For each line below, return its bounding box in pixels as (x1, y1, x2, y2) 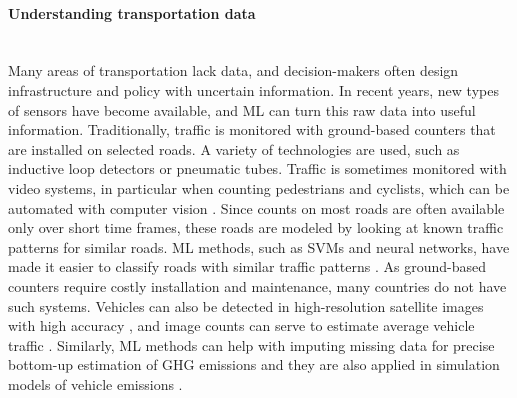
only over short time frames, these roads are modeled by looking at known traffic (8, 217, 504, 238)
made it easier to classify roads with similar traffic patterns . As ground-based (8, 256, 486, 277)
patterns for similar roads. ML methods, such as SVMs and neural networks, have (8, 236, 510, 257)
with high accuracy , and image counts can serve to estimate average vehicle (8, 315, 475, 336)
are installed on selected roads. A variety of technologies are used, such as (8, 138, 460, 159)
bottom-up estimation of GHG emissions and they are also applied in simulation (8, 354, 500, 375)
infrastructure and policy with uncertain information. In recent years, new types (8, 79, 499, 100)
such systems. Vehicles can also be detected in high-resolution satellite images (8, 295, 484, 316)
